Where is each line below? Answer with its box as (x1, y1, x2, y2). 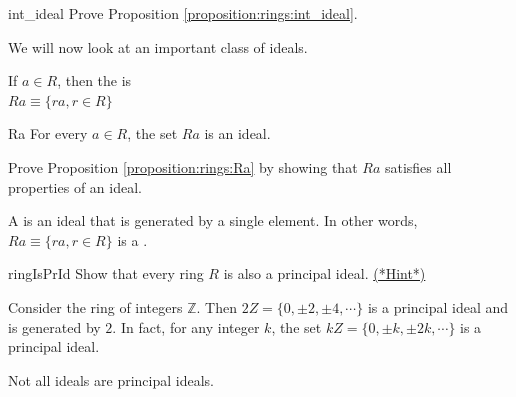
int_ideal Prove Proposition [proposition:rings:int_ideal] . (8, 3, 358, 23)
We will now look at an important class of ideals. (8, 36, 308, 57)
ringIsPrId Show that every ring (8, 263, 204, 284)
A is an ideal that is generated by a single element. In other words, (8, 210, 418, 231)
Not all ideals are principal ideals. (8, 369, 214, 390)
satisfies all (384, 156, 452, 177)
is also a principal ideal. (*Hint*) (223, 263, 426, 284)
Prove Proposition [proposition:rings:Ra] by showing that (8, 156, 358, 177)
